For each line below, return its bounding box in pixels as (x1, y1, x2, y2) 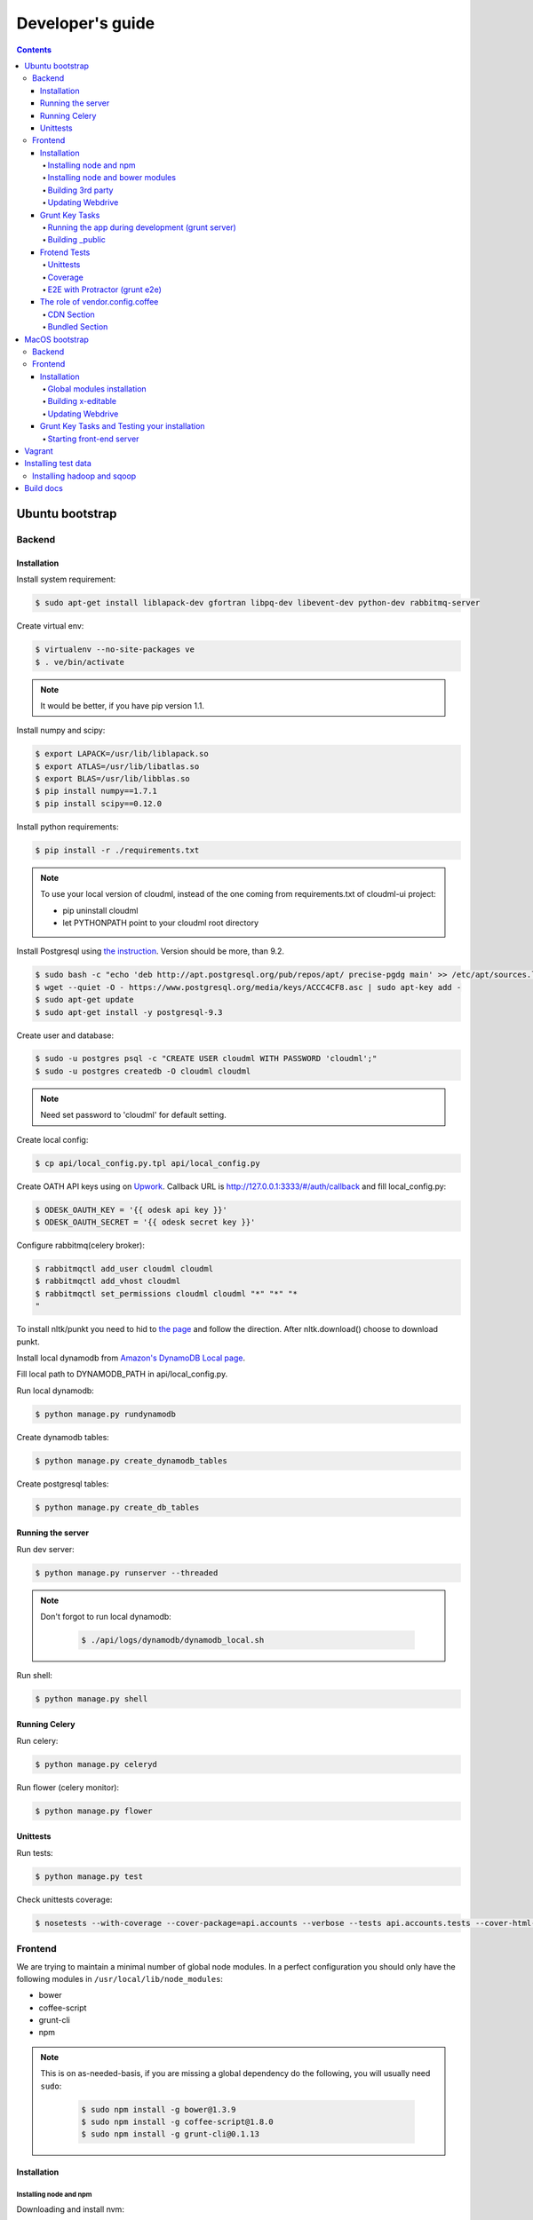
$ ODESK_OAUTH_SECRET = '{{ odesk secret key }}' (35, 1217, 256, 1227)
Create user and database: (16, 1030, 115, 1041)
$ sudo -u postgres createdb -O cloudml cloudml (35, 1066, 251, 1076)
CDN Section (47, 309, 95, 320)
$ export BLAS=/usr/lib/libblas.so (35, 773, 190, 784)
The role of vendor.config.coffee (40, 297, 159, 307)
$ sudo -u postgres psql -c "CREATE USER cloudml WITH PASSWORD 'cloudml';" (35, 1053, 378, 1064)
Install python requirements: (16, 821, 119, 832)
